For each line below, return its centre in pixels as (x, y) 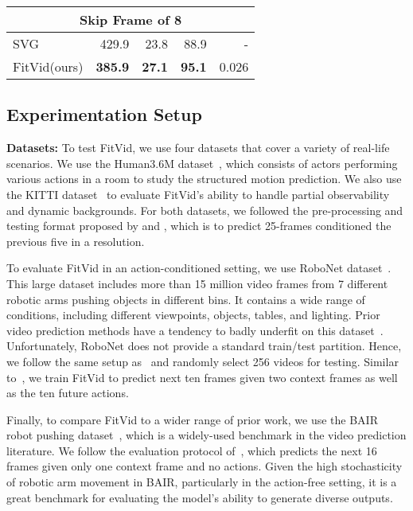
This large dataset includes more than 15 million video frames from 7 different (197, 283)
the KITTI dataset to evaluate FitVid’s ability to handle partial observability (198, 194)
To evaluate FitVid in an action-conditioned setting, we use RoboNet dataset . (199, 268)
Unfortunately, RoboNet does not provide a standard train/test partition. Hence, (204, 346)
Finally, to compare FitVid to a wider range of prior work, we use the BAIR (192, 419)
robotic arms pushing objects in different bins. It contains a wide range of (186, 299)
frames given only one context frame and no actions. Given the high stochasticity (205, 466)
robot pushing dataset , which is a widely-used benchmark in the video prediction (206, 435)
